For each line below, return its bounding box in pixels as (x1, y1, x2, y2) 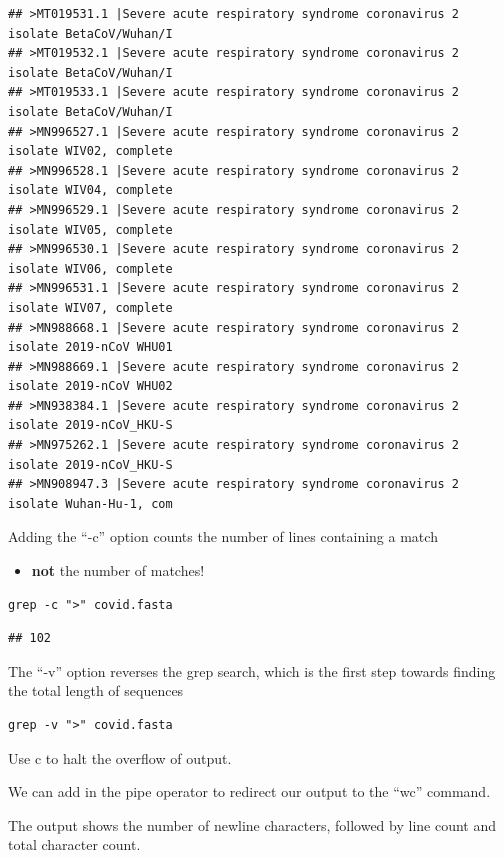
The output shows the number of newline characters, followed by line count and (8, 814, 497, 835)
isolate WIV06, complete (8, 261, 173, 276)
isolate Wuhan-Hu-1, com (8, 496, 173, 511)
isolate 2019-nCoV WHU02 (8, 379, 173, 394)
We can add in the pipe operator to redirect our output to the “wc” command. (8, 781, 491, 802)
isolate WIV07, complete (8, 300, 173, 315)
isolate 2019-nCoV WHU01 (8, 340, 173, 355)
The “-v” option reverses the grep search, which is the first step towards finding (8, 660, 496, 681)
